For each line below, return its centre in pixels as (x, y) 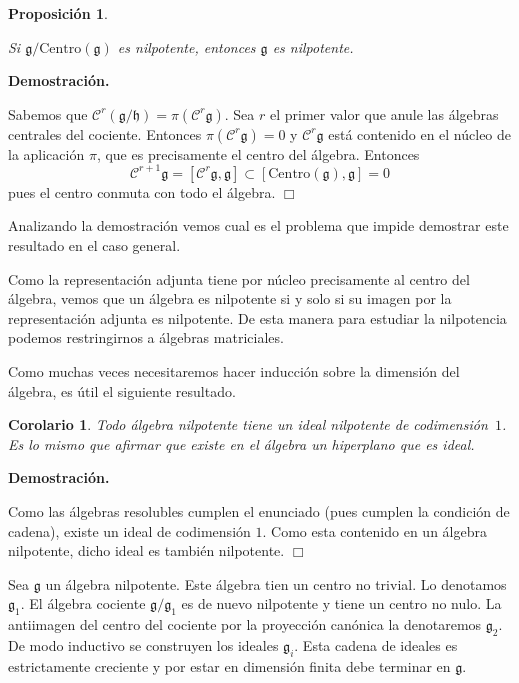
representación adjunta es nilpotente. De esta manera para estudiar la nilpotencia (257, 317)
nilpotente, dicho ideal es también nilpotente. (146, 550)
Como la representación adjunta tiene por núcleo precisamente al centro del (239, 278)
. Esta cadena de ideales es (376, 644)
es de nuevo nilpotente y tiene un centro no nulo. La (341, 603)
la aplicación (46, 153)
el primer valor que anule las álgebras (384, 113)
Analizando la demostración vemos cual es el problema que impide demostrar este (258, 225)
